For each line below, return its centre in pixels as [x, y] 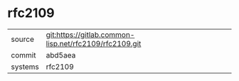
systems [25, 67]
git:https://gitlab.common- [90, 35]
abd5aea [61, 55]
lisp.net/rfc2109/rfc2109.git [94, 43]
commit [23, 55]
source [22, 39]
